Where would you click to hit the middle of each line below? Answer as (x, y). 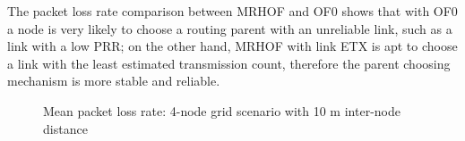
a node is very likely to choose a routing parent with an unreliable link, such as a (230, 28)
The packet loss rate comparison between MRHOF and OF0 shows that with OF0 (232, 11)
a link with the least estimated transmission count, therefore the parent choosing (229, 63)
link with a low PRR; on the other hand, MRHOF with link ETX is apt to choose (232, 46)
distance (65, 128)
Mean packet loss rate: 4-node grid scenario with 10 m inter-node (222, 110)
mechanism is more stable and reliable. (114, 81)
